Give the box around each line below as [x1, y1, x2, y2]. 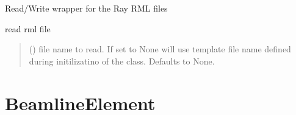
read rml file [5, 22, 51, 35]
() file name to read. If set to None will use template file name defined [29, 43, 291, 55]
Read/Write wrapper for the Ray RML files [5, 2, 168, 14]
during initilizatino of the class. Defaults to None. [29, 54, 215, 67]
